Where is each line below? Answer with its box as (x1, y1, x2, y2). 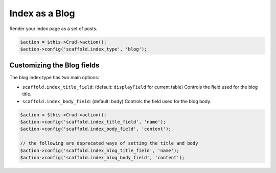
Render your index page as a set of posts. (9, 26, 98, 32)
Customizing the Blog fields (9, 61, 100, 70)
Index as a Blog (9, 8, 75, 19)
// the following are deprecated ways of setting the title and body (20, 140, 198, 146)
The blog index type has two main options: (9, 75, 99, 81)
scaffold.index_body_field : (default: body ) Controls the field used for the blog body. (22, 98, 212, 104)
